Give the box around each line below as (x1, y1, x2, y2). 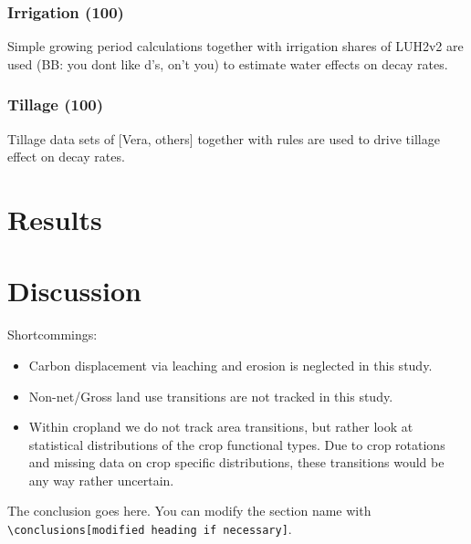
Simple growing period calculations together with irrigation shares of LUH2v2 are (7, 37, 464, 56)
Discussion (7, 272, 141, 309)
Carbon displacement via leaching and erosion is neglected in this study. (28, 355, 433, 374)
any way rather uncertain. (28, 470, 174, 489)
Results (7, 201, 102, 237)
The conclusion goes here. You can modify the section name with (7, 501, 372, 520)
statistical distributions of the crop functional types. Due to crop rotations (28, 434, 445, 454)
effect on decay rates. (7, 147, 125, 166)
